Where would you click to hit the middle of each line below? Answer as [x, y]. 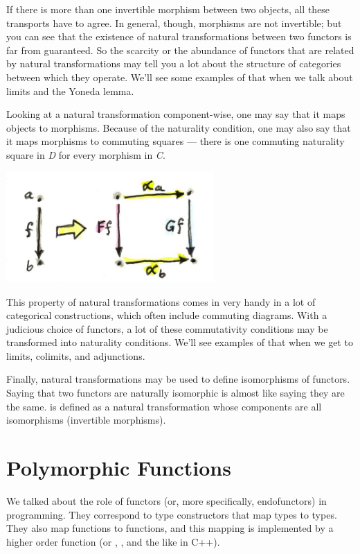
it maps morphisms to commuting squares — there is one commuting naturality [175, 141]
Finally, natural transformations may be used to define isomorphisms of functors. [178, 379]
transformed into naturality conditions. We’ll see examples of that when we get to [180, 342]
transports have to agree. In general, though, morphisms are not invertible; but [174, 23]
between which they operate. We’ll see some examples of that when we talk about [180, 77]
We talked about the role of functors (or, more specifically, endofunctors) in [166, 500]
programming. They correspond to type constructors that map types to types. [172, 514]
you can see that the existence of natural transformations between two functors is [179, 36]
